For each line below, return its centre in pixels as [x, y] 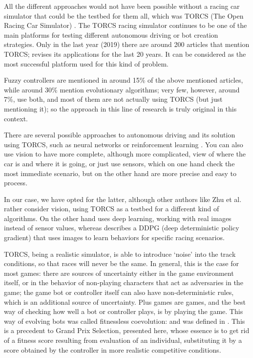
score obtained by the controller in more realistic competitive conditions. [113, 349]
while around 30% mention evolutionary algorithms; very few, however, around [122, 89]
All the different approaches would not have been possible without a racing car [122, 6]
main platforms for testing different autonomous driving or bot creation [111, 34]
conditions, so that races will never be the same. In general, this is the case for [121, 263]
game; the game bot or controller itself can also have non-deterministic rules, [119, 292]
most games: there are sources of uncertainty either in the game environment [119, 273]
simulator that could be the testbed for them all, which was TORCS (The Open [124, 15]
